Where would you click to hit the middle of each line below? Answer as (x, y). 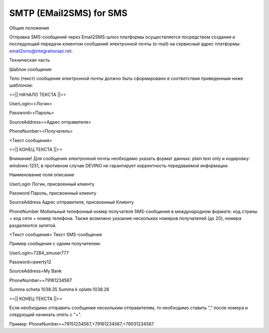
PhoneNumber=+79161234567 (41, 280)
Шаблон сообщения (30, 69)
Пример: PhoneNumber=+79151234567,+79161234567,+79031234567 (82, 324)
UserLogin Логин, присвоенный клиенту (52, 184)
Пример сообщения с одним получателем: (55, 244)
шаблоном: (21, 85)
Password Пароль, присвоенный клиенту (53, 193)
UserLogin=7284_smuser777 (39, 253)
